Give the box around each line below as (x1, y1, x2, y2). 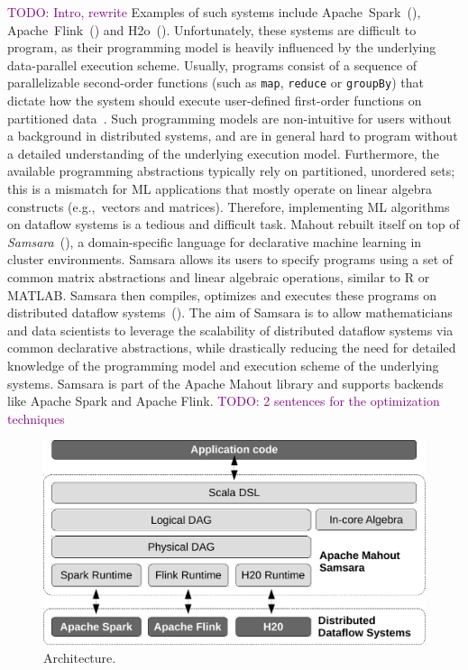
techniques (7, 408, 65, 427)
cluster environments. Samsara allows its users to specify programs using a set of (7, 250, 454, 269)
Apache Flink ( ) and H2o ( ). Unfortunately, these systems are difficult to (7, 20, 417, 39)
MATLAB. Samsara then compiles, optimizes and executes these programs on (7, 285, 437, 304)
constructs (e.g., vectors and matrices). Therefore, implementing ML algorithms (7, 197, 450, 216)
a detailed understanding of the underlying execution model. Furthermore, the (7, 143, 439, 162)
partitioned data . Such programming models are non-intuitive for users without (7, 108, 452, 127)
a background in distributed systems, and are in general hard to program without (7, 126, 458, 145)
